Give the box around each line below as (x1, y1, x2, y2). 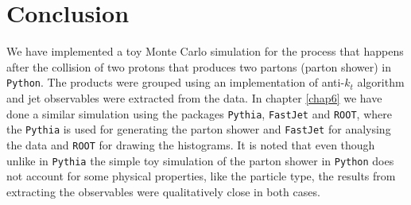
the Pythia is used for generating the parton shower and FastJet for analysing (6, 121, 391, 137)
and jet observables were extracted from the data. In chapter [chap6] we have (6, 89, 382, 106)
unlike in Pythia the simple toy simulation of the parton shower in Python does (6, 152, 394, 168)
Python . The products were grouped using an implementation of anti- (6, 74, 345, 91)
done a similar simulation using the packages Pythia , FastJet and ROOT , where (6, 105, 392, 122)
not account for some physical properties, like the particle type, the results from (6, 168, 396, 184)
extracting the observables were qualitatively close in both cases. (6, 183, 320, 199)
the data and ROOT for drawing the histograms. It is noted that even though (6, 136, 375, 153)
